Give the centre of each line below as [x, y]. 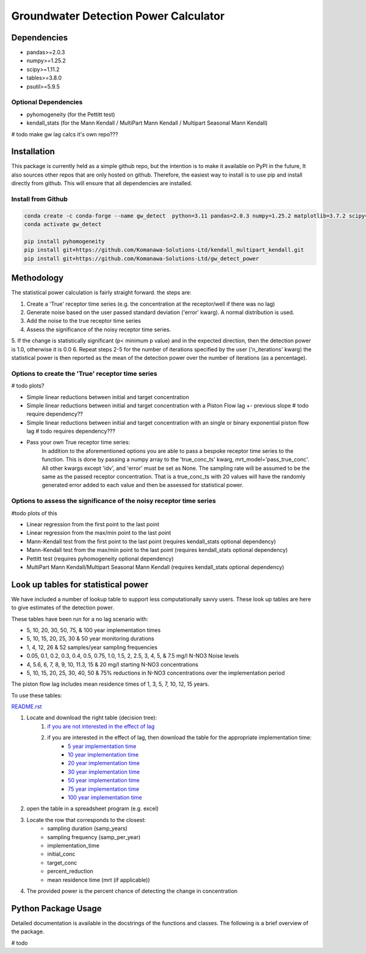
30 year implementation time [104, 772]
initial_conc [61, 854]
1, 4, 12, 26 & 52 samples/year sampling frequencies [92, 647]
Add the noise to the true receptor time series [84, 321]
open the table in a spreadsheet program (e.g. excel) [92, 809]
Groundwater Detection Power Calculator [118, 16]
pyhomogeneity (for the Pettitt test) [71, 114]
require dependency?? [55, 414]
